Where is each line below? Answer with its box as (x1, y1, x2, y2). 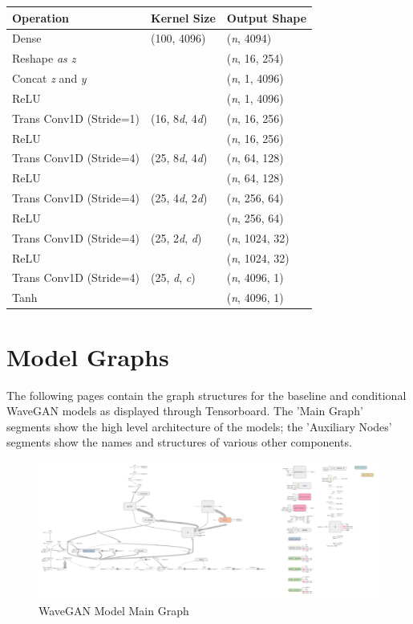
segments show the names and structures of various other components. (6, 434, 352, 451)
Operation (12, 9, 70, 26)
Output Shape (226, 9, 307, 26)
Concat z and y (12, 70, 87, 87)
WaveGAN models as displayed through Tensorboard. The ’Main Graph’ (6, 402, 363, 419)
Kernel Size (151, 9, 216, 26)
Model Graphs (6, 340, 169, 373)
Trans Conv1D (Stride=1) (12, 109, 140, 126)
